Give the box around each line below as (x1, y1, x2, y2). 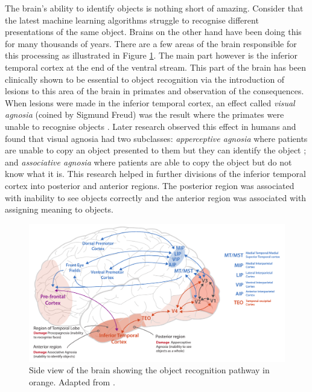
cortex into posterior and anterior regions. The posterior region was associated (5, 179, 294, 191)
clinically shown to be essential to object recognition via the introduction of (5, 72, 285, 85)
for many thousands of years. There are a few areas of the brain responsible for (5, 37, 297, 50)
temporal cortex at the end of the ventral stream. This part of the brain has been (5, 60, 307, 73)
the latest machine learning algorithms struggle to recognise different (5, 13, 259, 26)
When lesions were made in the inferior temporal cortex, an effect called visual (5, 96, 295, 109)
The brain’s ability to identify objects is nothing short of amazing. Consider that (5, 2, 304, 14)
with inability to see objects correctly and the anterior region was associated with (5, 191, 307, 204)
